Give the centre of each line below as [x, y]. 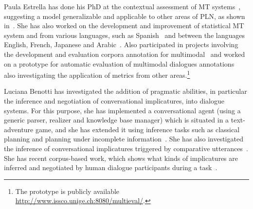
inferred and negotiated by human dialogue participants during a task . [111, 167]
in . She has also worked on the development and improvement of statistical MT [124, 26]
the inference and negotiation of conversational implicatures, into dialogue [114, 101]
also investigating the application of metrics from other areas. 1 [97, 74]
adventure [19, 129]
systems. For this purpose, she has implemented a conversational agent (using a [122, 110]
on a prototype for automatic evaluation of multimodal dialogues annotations [119, 63]
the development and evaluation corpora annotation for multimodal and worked [125, 54]
